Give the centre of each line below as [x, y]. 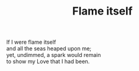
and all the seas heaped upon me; [49, 49]
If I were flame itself [31, 42]
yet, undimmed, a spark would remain [54, 55]
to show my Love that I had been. [48, 61]
